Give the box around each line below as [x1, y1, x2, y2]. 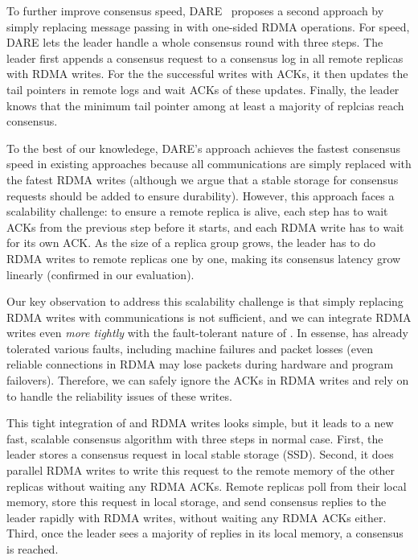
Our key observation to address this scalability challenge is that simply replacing [6, 293, 404, 310]
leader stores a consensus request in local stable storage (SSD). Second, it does [6, 446, 394, 463]
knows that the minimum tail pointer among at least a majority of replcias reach [6, 97, 404, 113]
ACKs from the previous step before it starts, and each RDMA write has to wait [6, 218, 404, 235]
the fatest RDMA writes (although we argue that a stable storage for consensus [6, 171, 399, 187]
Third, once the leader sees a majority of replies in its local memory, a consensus [6, 525, 404, 541]
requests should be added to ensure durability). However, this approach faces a [6, 187, 395, 204]
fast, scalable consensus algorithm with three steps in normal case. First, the [6, 430, 383, 447]
